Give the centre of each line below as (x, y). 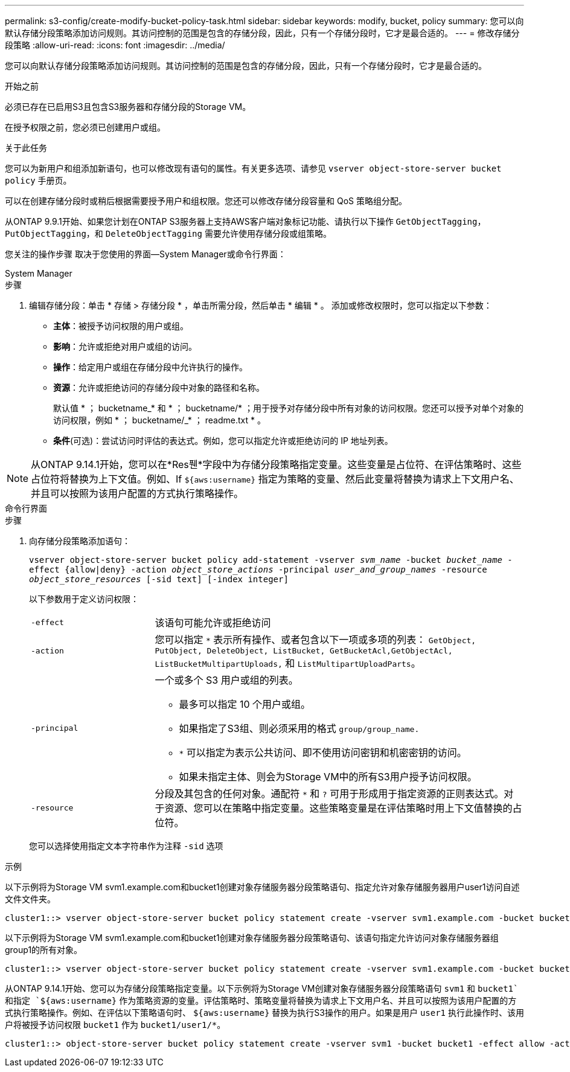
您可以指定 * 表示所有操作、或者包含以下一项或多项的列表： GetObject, (315, 640)
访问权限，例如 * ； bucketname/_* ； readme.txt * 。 (159, 420)
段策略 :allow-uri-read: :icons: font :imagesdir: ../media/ (115, 45)
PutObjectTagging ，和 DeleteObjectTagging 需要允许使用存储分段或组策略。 (168, 233)
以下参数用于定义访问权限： (84, 599)
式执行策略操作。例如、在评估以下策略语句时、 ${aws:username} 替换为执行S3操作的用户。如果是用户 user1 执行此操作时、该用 (264, 1013)
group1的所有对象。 (44, 950)
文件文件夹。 (30, 899)
